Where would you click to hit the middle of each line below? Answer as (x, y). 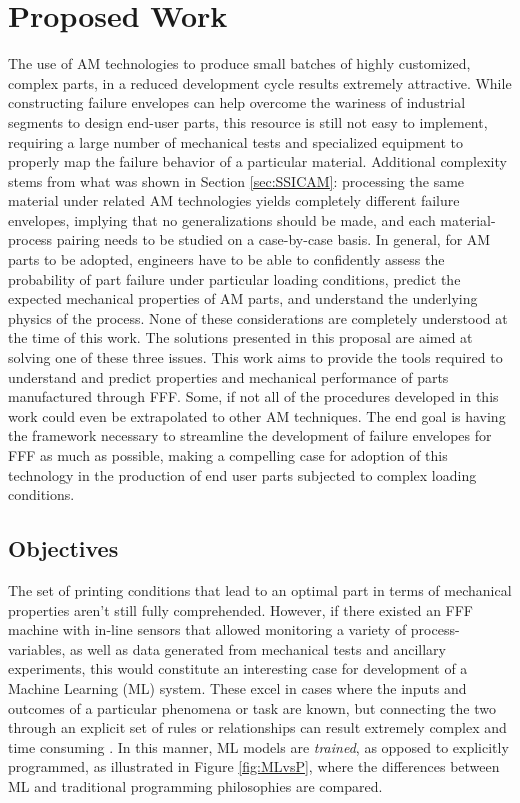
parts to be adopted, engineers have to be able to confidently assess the (226, 259)
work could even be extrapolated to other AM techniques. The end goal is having (257, 415)
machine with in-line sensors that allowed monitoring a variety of (207, 629)
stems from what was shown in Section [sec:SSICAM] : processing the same (236, 180)
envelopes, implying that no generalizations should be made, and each (222, 219)
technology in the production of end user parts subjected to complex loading (242, 474)
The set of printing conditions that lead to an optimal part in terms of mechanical (260, 589)
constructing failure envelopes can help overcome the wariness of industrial (237, 102)
